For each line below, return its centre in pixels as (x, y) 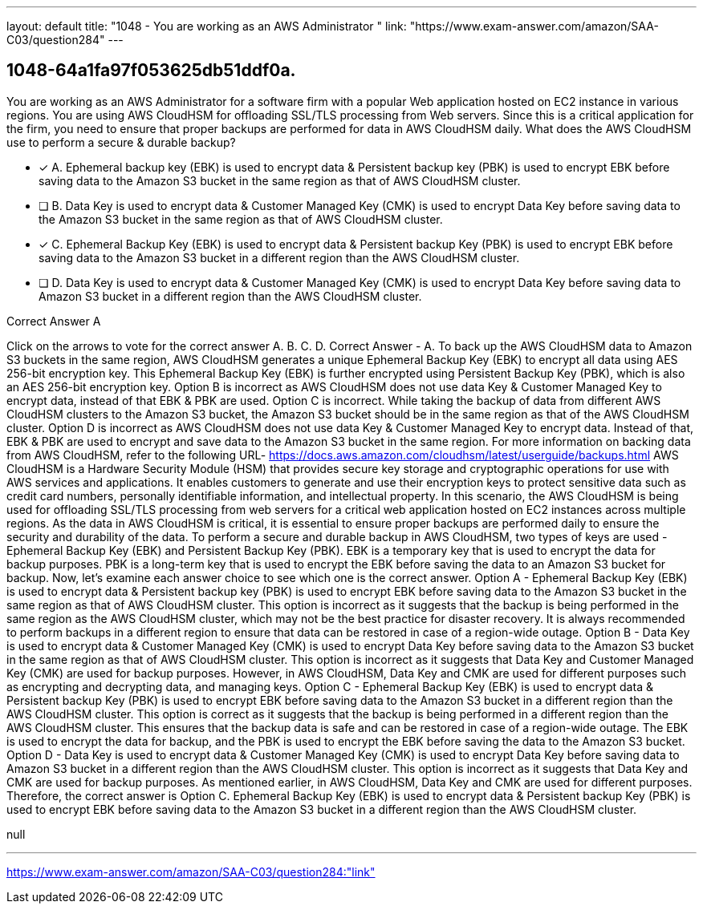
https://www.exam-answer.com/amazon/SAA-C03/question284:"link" (191, 872)
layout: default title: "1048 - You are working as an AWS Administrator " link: (207, 26)
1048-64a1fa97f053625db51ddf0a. (151, 71)
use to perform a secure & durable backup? (121, 142)
